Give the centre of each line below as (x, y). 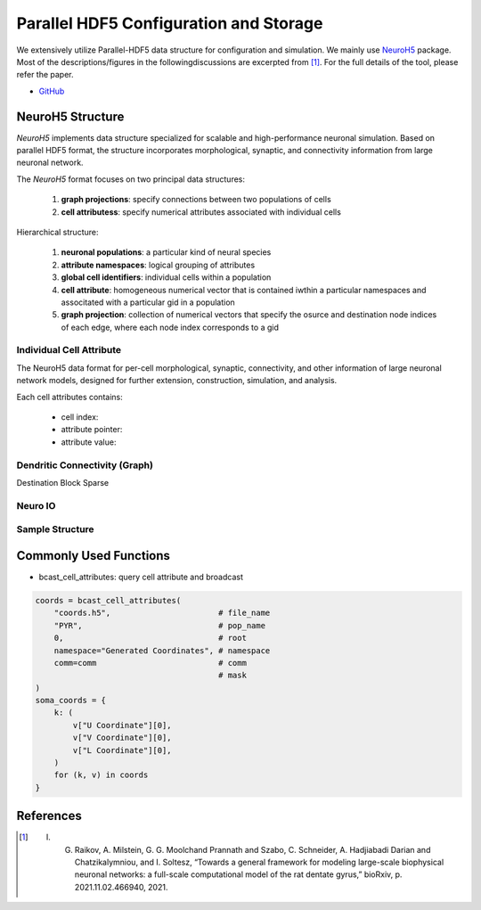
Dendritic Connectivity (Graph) (85, 465)
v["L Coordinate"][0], (122, 750)
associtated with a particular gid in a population (148, 302)
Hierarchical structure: (57, 232)
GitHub (52, 91)
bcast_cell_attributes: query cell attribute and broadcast (141, 577)
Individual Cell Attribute (69, 350)
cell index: (80, 417)
